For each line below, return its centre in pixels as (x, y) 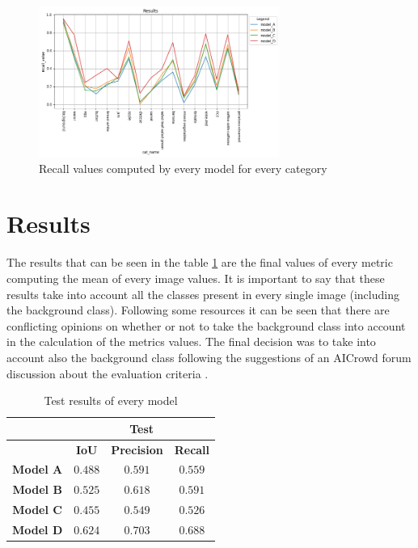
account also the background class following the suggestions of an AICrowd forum (209, 357)
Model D (38, 529)
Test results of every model (111, 400)
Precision (137, 449)
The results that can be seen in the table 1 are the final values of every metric (200, 262)
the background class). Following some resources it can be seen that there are (198, 310)
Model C (37, 510)
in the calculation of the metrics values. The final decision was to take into (191, 341)
